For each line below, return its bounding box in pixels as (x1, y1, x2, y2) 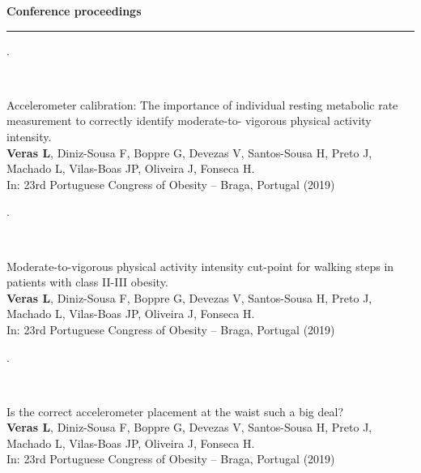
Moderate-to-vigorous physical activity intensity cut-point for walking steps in (6, 257, 394, 274)
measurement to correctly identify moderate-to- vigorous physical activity (6, 112, 372, 129)
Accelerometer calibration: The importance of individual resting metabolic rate (6, 96, 398, 113)
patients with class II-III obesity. (6, 273, 168, 290)
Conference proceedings (6, 2, 142, 19)
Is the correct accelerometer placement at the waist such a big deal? (6, 402, 344, 419)
